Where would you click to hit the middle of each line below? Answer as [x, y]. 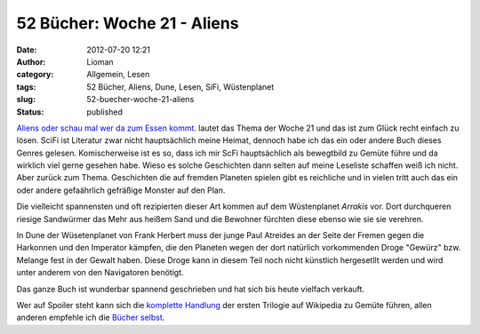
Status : [30, 112]
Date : [27, 50]
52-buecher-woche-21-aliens [140, 99]
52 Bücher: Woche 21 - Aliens [128, 23]
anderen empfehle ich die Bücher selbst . [91, 318]
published [105, 112]
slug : [26, 99]
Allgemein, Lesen [118, 75]
